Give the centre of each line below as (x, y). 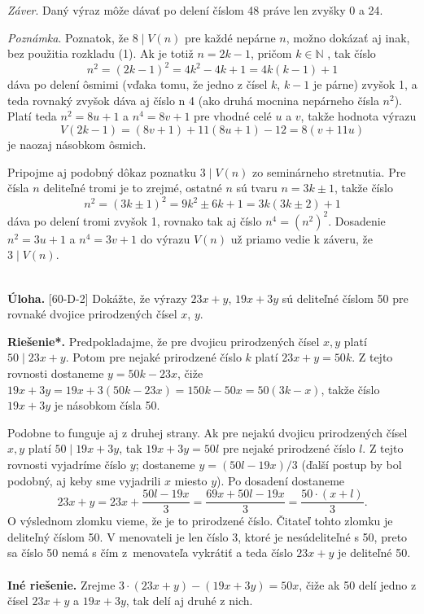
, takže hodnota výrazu (358, 116)
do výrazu (165, 238)
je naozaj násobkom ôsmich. (77, 145)
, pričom (271, 53)
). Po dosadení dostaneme (281, 480)
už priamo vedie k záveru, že (302, 238)
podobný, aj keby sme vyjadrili (84, 480)
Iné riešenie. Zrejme (61, 584)
